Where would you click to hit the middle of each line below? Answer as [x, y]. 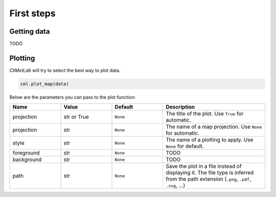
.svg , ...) [176, 185]
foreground [26, 153]
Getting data [30, 31]
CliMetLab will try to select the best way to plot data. [65, 70]
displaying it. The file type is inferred [210, 173]
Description [180, 107]
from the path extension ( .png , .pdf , [209, 179]
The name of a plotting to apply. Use [210, 140]
